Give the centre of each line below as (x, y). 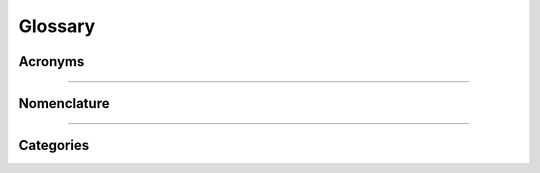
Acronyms (51, 61)
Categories (54, 145)
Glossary (57, 26)
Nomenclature (64, 103)
